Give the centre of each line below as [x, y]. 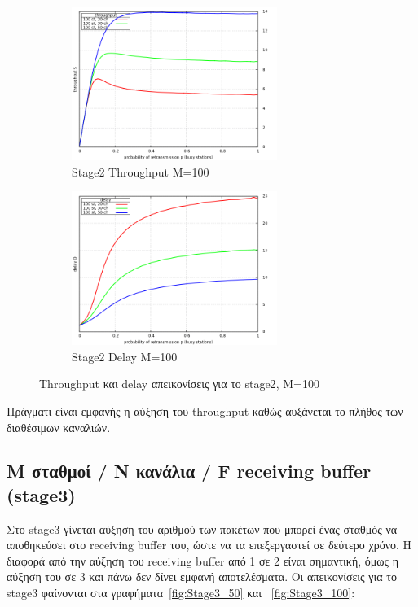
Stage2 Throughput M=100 [141, 171]
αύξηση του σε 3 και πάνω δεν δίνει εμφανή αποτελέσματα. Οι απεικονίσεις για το [202, 576]
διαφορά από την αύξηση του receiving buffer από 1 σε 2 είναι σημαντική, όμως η [203, 560]
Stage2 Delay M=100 [125, 356]
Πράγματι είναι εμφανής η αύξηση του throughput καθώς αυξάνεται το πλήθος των [205, 410]
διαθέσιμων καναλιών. [59, 427]
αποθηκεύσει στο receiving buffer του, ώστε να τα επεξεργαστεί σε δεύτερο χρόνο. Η [209, 545]
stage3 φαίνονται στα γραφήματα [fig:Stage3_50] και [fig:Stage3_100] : [181, 593]
